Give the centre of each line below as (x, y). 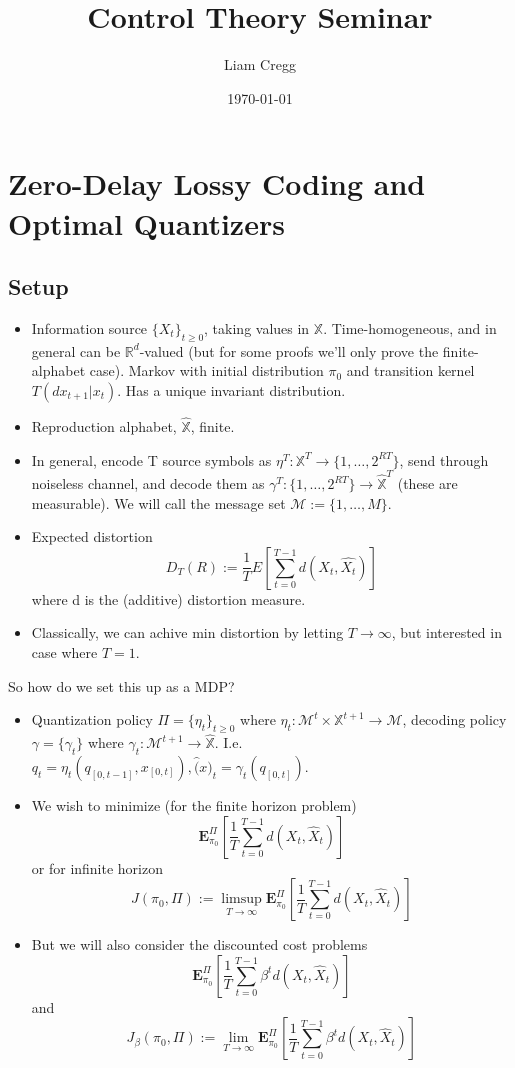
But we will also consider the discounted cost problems (199, 944)
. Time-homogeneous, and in (410, 327)
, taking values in (257, 327)
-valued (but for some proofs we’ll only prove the (289, 350)
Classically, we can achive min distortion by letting (187, 632)
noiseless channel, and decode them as (148, 483)
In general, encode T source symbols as (151, 459)
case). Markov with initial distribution (206, 370)
